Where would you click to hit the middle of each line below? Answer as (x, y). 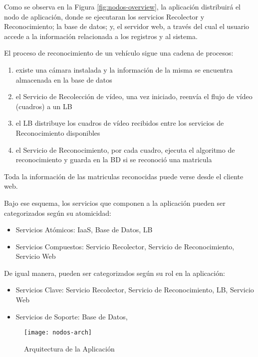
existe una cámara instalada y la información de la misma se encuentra (124, 69)
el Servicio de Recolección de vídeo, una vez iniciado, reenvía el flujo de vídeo (134, 96)
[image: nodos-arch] (58, 333)
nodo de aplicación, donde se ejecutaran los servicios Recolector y (104, 16)
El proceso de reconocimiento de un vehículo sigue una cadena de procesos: (119, 53)
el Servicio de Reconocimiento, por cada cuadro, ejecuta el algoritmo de (125, 149)
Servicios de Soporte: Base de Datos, (72, 316)
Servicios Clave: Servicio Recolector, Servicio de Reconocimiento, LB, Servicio (135, 290)
